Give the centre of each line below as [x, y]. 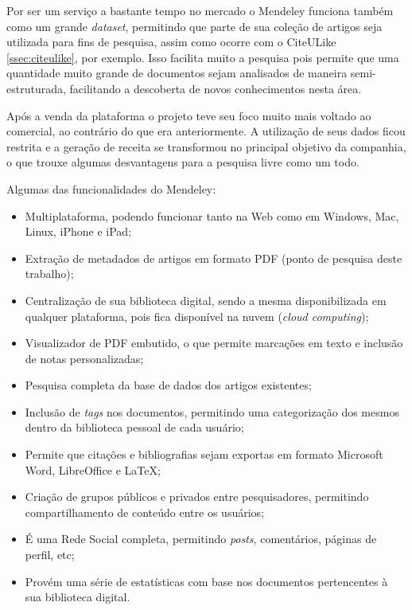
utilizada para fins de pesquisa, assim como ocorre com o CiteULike [171, 42]
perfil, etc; [50, 555]
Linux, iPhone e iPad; [78, 231]
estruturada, [36, 88]
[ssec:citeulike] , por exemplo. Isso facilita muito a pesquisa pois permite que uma [203, 57]
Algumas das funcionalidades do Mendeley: [111, 188]
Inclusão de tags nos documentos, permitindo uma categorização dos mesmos [212, 411]
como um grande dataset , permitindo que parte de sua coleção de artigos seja [194, 26]
